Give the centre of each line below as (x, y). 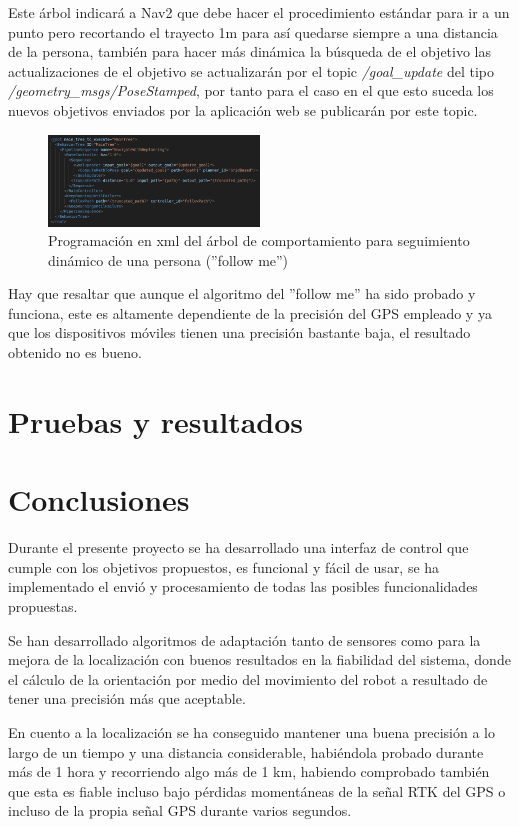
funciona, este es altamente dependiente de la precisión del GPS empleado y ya (250, 312)
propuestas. (43, 605)
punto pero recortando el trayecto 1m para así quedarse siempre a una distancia (253, 31)
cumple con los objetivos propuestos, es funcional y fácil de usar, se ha (224, 566)
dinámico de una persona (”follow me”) (168, 259)
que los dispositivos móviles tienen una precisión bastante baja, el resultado (239, 332)
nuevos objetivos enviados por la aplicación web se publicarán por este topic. (243, 109)
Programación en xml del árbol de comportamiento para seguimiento (259, 240)
